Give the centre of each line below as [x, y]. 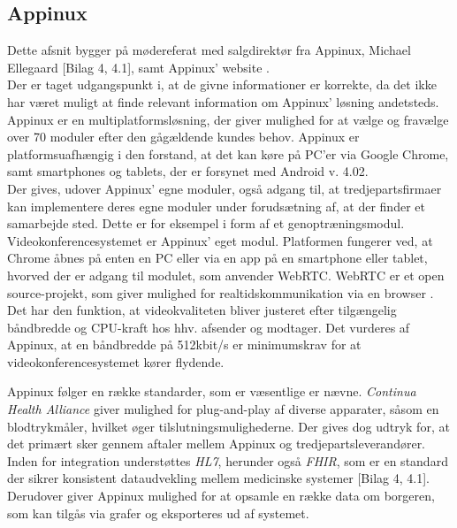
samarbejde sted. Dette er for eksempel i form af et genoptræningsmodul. [206, 223]
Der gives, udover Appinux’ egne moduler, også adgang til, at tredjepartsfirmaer [225, 188]
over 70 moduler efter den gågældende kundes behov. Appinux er [183, 137]
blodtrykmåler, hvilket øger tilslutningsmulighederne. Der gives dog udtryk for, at [228, 426]
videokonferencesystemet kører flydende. [116, 361]
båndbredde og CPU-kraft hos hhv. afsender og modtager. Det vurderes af [209, 327]
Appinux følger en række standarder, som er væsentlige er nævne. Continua [212, 391]
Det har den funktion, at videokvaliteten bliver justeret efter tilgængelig [202, 310]
